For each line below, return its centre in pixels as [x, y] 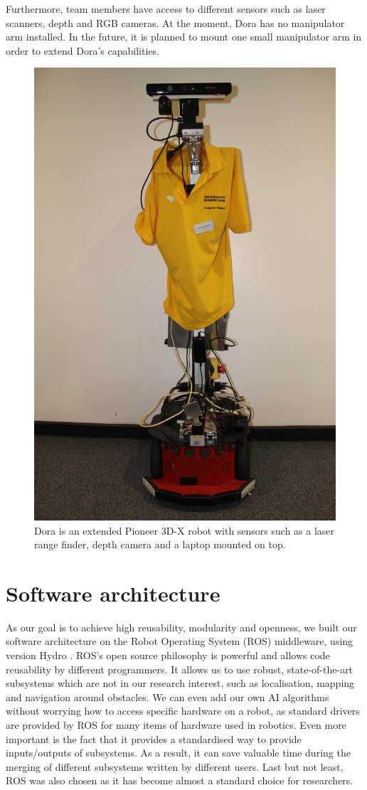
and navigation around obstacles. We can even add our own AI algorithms [167, 696]
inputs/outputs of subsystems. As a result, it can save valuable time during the [178, 753]
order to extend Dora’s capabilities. [83, 50]
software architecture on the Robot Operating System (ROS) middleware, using [180, 641]
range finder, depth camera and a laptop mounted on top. [160, 544]
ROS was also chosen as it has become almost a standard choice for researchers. [180, 780]
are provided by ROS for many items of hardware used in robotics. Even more [176, 725]
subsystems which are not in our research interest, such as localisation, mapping [180, 683]
